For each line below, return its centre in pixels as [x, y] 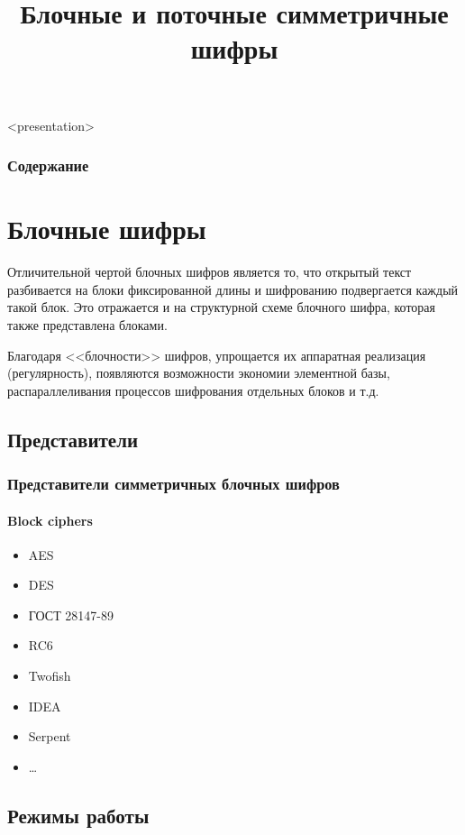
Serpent [50, 736]
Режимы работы [78, 815]
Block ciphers [50, 520]
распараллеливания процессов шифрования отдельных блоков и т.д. [193, 390]
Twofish [50, 676]
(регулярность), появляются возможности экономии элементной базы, [199, 373]
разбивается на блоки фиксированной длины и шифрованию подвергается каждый [233, 289]
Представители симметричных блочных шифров [173, 483]
